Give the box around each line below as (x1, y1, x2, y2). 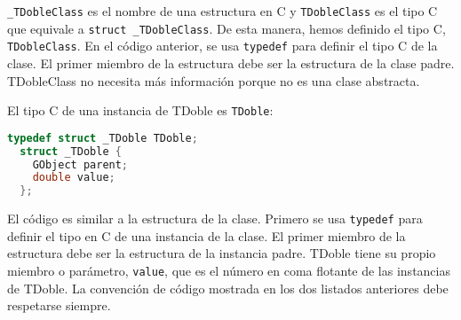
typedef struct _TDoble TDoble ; (7, 131, 198, 144)
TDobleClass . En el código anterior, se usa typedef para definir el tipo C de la (7, 36, 438, 55)
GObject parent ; (32, 158, 129, 171)
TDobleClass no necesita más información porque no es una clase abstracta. (7, 71, 420, 90)
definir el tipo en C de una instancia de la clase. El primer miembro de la (7, 226, 406, 245)
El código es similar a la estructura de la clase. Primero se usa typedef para (7, 209, 423, 228)
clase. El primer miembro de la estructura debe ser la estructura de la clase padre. (7, 53, 455, 72)
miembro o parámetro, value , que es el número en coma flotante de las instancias (7, 261, 450, 280)
